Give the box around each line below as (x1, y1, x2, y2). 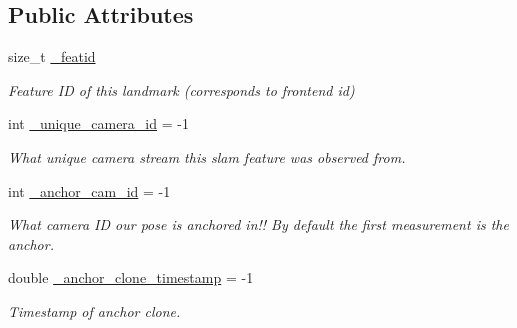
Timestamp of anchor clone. (8, 300, 181, 321)
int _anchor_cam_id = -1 (8, 180, 171, 201)
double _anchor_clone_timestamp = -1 (8, 267, 254, 288)
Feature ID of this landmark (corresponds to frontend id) (8, 79, 355, 100)
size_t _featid (8, 46, 96, 67)
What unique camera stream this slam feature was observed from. (8, 146, 406, 167)
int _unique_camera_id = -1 (8, 113, 189, 134)
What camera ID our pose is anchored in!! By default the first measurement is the (8, 214, 509, 235)
